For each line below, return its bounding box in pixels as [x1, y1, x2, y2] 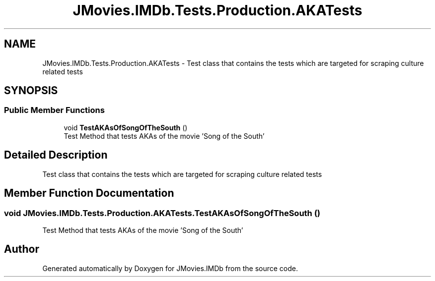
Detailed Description [4, 149, 108, 162]
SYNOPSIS [4, 84, 58, 97]
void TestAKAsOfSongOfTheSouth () [64, 123, 188, 132]
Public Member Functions [4, 105, 105, 115]
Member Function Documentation [4, 187, 174, 200]
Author [4, 243, 39, 256]
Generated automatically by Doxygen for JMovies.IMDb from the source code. [42, 264, 298, 273]
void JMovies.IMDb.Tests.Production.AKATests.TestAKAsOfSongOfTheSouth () [4, 208, 321, 218]
